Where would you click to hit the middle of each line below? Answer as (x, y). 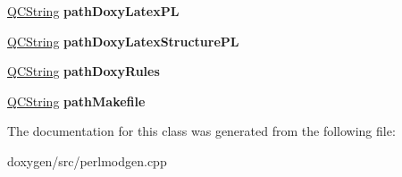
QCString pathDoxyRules (84, 71)
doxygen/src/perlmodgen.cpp (87, 160)
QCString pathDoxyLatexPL (93, 11)
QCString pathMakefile (76, 101)
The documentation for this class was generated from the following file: (201, 131)
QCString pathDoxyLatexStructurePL (123, 41)
